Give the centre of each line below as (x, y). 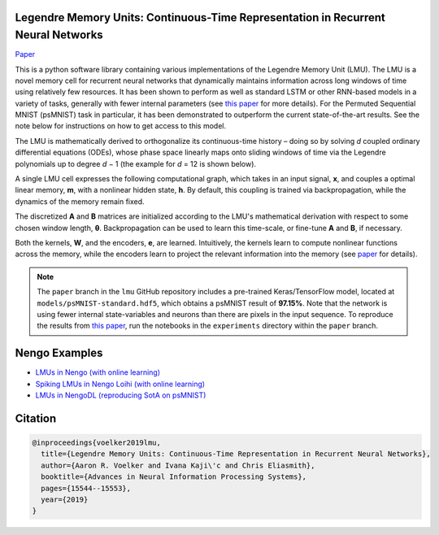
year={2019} (65, 499)
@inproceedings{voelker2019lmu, (97, 443)
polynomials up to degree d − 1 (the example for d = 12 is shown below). (135, 163)
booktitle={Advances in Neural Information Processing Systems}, (174, 477)
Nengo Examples (59, 353)
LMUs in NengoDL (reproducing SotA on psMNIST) (121, 395)
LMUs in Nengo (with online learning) (98, 372)
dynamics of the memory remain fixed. (80, 201)
